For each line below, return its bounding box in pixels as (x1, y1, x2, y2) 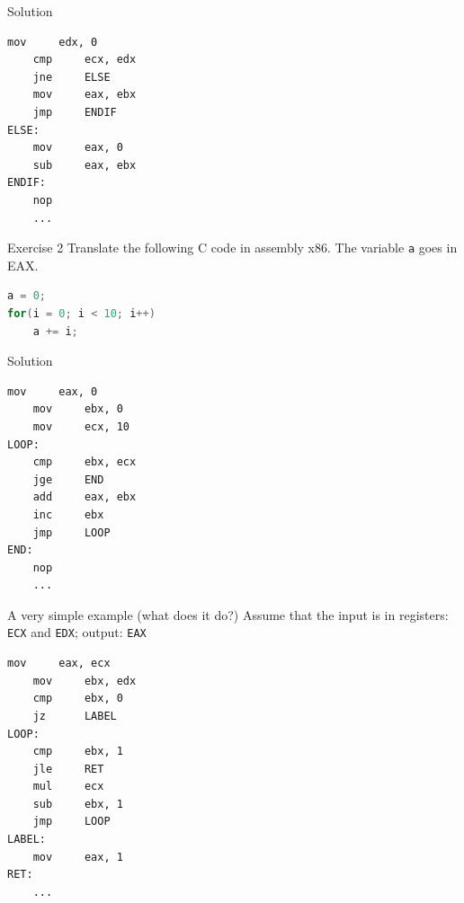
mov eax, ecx (7, 657, 111, 670)
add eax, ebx (32, 491, 137, 504)
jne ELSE (32, 70, 111, 84)
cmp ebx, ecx (32, 456, 137, 469)
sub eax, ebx (32, 158, 137, 172)
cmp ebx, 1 (32, 745, 123, 758)
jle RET (32, 762, 104, 775)
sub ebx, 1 (32, 797, 123, 810)
